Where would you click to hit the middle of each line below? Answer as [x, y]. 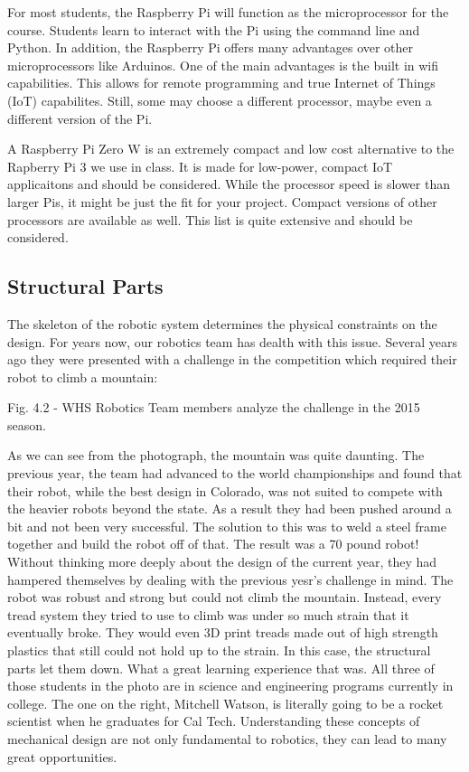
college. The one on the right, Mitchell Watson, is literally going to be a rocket [225, 703]
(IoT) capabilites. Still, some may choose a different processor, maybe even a [220, 100]
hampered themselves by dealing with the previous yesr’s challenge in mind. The [230, 579]
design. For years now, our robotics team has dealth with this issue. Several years [233, 341]
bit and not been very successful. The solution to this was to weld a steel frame [227, 526]
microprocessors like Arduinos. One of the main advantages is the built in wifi [223, 65]
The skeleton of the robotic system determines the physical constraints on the [222, 323]
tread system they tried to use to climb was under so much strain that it [208, 614]
